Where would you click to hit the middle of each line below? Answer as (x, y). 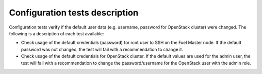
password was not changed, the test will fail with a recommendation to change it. (102, 49)
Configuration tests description (74, 13)
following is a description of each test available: (57, 33)
